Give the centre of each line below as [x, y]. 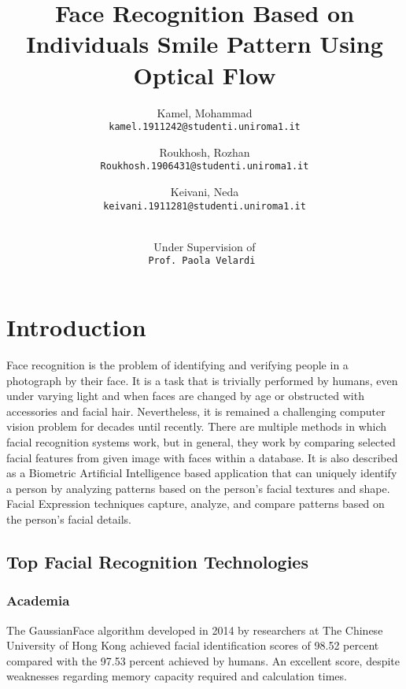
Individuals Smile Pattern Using [205, 44]
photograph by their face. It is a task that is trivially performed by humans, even [202, 380]
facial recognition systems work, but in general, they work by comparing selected [201, 442]
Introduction [76, 327]
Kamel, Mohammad [205, 112]
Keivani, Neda [205, 191]
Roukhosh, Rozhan [205, 152]
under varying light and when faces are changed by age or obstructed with [185, 396]
